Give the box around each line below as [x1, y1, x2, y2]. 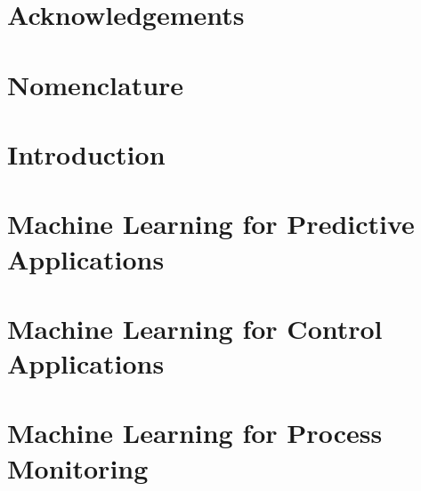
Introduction [7, 135, 166, 172]
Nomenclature [7, 66, 184, 102]
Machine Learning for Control [7, 310, 383, 346]
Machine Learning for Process [7, 415, 383, 451]
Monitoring [7, 449, 149, 486]
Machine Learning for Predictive [7, 205, 415, 242]
